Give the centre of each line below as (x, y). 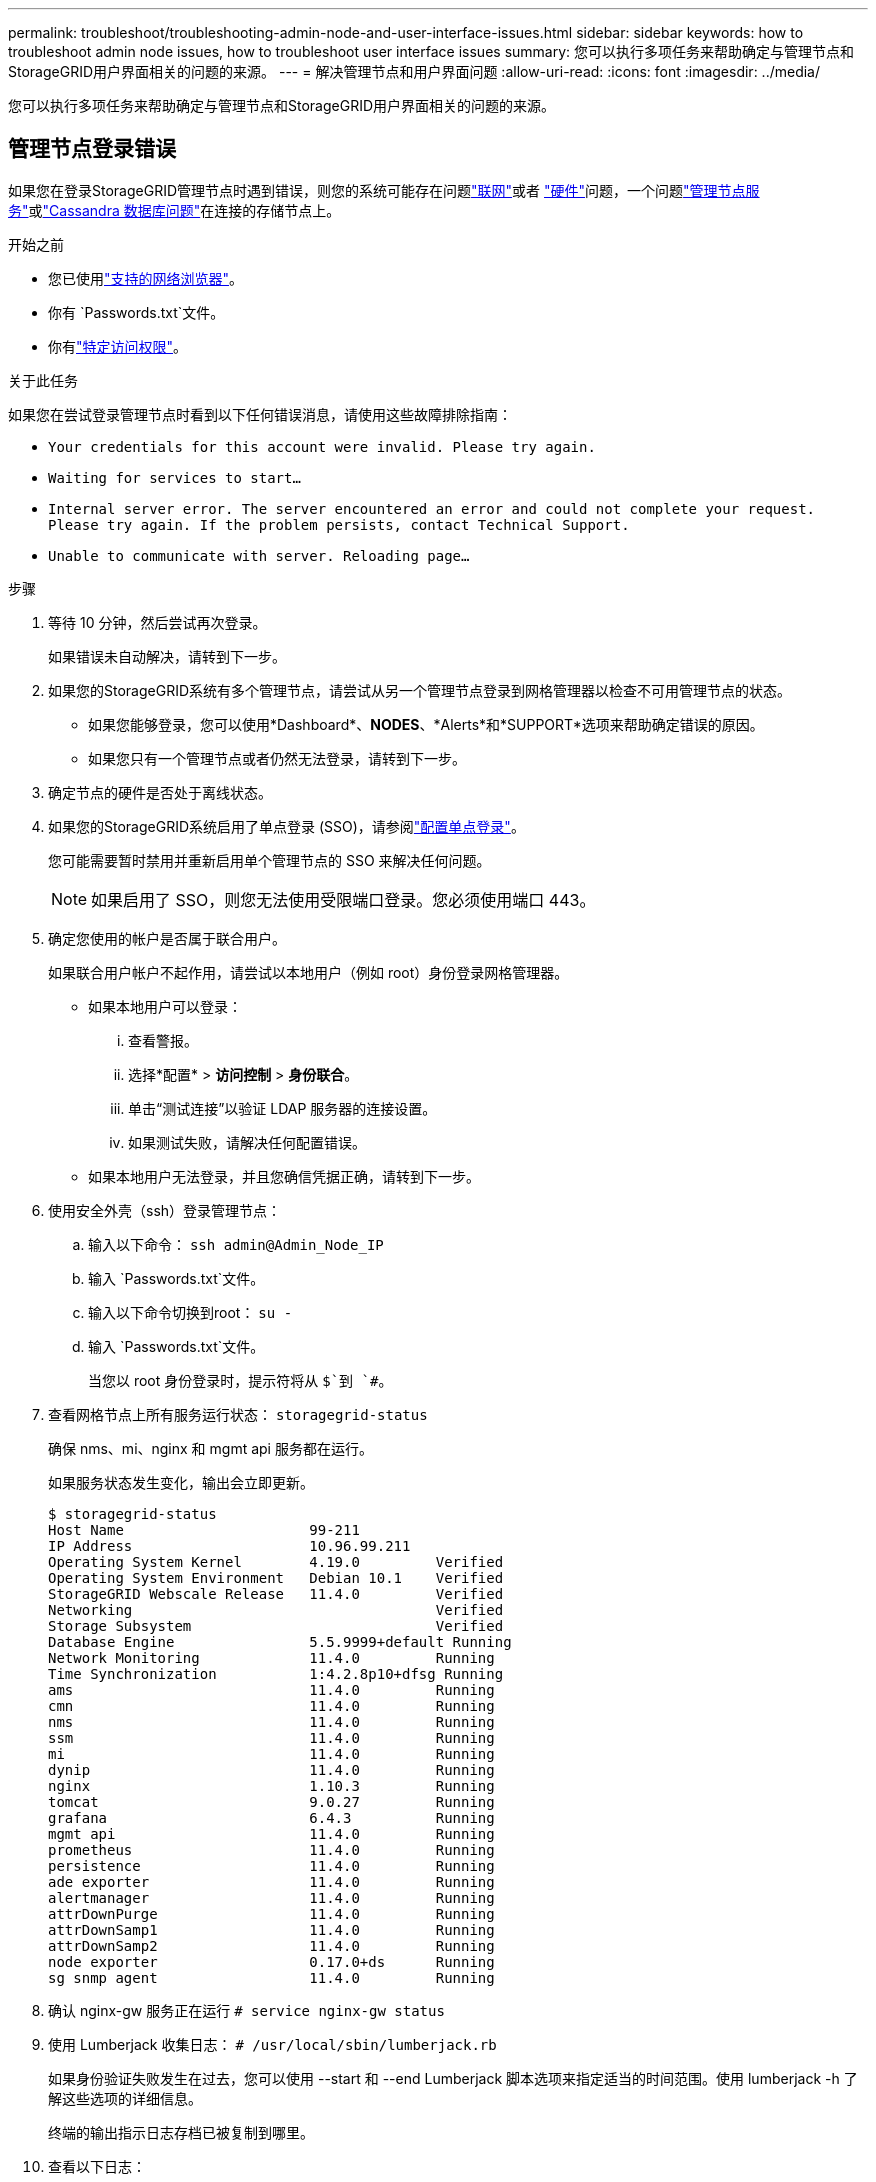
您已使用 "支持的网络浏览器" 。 (146, 278)
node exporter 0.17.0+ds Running (271, 1961)
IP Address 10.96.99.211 (229, 1545)
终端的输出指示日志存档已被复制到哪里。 (181, 2132)
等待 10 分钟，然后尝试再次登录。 (157, 622)
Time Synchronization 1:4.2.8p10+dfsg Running (276, 1673)
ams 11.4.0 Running (271, 1689)
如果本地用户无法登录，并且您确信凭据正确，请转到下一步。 (284, 1176)
